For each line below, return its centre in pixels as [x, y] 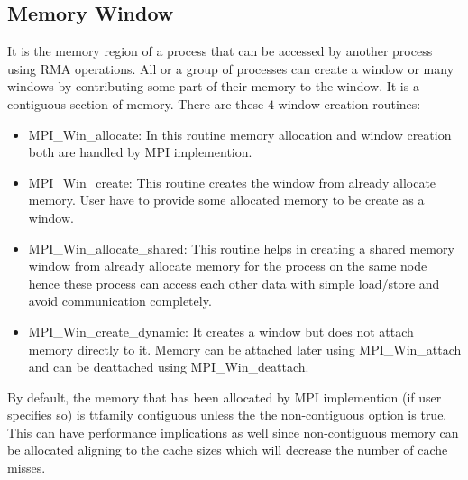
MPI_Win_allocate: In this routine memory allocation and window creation [240, 134]
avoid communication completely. [120, 301]
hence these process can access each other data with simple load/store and [234, 283]
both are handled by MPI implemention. [140, 152]
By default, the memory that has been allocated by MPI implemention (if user [225, 397]
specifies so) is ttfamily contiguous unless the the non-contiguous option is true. [227, 415]
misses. [27, 468]
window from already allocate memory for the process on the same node [228, 266]
